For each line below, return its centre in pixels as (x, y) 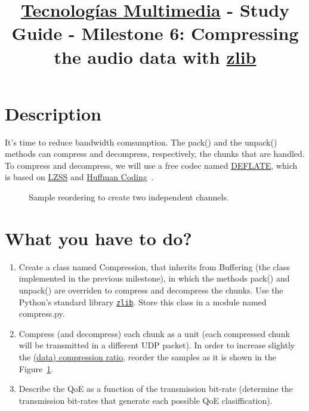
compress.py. (42, 313)
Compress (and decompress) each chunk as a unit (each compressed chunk (154, 333)
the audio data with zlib (155, 56)
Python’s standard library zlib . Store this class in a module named (143, 302)
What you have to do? (98, 238)
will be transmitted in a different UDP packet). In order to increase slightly (157, 345)
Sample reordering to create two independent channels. (129, 197)
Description (53, 113)
